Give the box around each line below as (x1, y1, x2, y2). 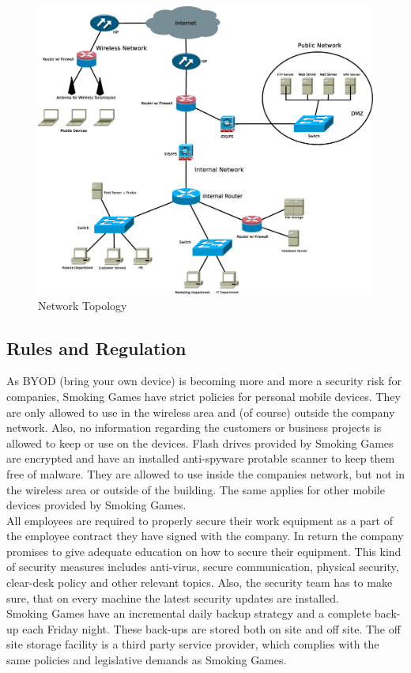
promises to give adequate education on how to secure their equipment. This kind (6, 543, 402, 559)
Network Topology (38, 297, 127, 313)
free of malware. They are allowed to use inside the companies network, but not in (6, 465, 405, 482)
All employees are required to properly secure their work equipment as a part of (6, 512, 394, 528)
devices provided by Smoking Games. (6, 497, 187, 513)
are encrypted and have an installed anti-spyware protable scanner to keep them (6, 450, 395, 467)
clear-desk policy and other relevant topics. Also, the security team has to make (6, 574, 393, 591)
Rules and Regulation (6, 335, 187, 360)
